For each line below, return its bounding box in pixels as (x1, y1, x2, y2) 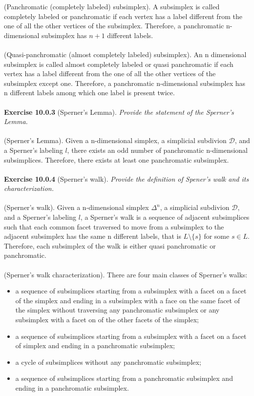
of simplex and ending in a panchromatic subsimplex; (15, 340, 175, 351)
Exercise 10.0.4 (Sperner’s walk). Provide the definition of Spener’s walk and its (4, 173, 249, 184)
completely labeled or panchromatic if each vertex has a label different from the (4, 11, 242, 21)
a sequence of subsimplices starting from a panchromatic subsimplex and (15, 373, 233, 383)
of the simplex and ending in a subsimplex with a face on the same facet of (15, 295, 240, 305)
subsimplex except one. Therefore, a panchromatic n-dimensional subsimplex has (4, 78, 246, 88)
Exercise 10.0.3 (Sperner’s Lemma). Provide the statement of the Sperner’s (4, 106, 234, 117)
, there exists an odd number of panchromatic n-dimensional (67, 145, 248, 155)
